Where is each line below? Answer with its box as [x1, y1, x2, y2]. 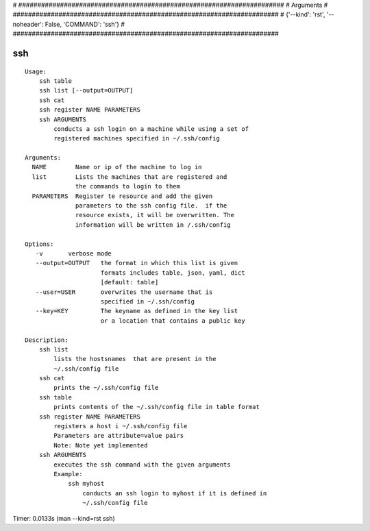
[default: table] [100, 278, 159, 286]
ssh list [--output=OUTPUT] [38, 86, 134, 95]
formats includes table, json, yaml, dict [100, 269, 246, 277]
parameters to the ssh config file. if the [75, 202, 227, 210]
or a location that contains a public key [100, 317, 246, 325]
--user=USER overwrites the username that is [35, 288, 213, 296]
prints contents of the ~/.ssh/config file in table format [53, 403, 260, 411]
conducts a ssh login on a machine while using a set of [53, 125, 249, 133]
